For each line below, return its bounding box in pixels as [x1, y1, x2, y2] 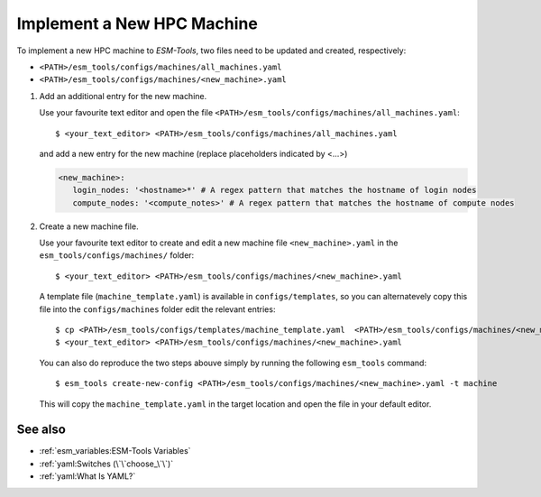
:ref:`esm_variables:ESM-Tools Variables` [39, 446, 191, 456]
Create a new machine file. [39, 221, 139, 232]
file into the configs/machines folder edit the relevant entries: [39, 303, 276, 315]
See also [16, 422, 67, 437]
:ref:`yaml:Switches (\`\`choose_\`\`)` [39, 458, 174, 469]
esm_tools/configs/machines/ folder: [39, 250, 195, 261]
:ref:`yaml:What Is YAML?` [39, 471, 136, 482]
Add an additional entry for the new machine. [39, 90, 207, 101]
